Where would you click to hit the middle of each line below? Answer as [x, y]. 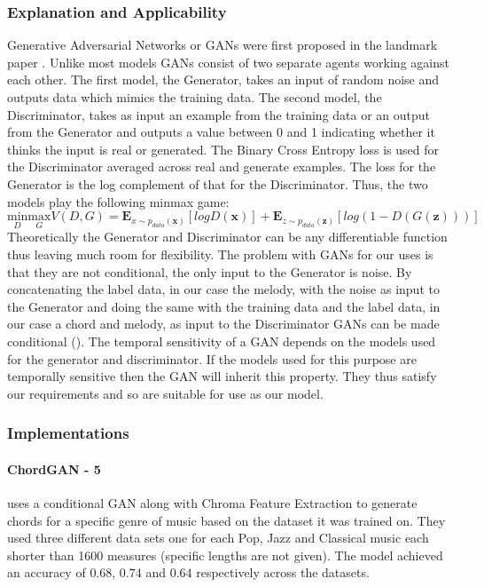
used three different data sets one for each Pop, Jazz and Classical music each [218, 538]
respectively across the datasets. [283, 572]
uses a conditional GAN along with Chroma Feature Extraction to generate [212, 502]
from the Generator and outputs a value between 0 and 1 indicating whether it [221, 132]
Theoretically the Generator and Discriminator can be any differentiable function [227, 237]
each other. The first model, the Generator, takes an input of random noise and [223, 79]
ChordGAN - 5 [54, 468]
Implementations [68, 433]
